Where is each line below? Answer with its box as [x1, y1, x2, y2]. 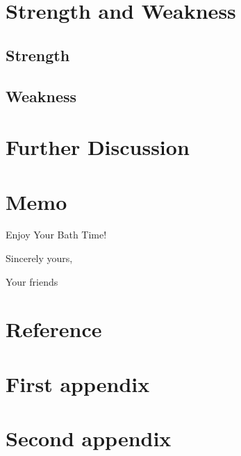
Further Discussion [6, 133, 190, 161]
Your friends [6, 274, 58, 288]
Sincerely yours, [6, 251, 73, 266]
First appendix [6, 369, 150, 398]
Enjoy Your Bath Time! [6, 227, 107, 242]
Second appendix [6, 424, 172, 453]
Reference [6, 315, 102, 343]
